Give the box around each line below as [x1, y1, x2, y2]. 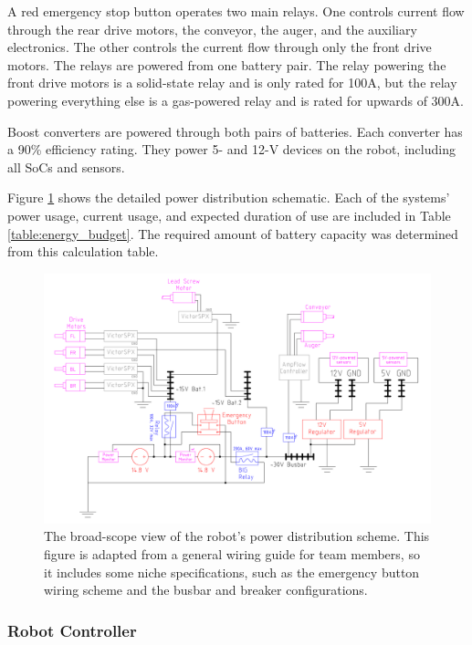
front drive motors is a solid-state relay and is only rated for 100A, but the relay [7, 73, 457, 92]
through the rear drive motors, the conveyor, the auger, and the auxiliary [7, 19, 417, 38]
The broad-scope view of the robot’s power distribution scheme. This [44, 526, 430, 546]
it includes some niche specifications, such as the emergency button [44, 562, 420, 581]
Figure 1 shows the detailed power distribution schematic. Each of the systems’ [7, 188, 450, 207]
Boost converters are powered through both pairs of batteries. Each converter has [7, 121, 463, 140]
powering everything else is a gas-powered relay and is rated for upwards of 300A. [7, 90, 464, 109]
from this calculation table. [7, 242, 159, 261]
